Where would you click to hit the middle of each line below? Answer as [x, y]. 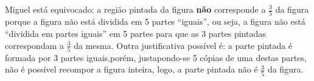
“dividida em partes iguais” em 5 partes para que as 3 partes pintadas [135, 33]
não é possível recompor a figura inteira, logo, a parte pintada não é [131, 69]
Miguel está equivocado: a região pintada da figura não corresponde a [135, 9]
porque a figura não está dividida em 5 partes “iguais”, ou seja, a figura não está [155, 21]
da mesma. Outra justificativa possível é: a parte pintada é [183, 45]
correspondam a [34, 45]
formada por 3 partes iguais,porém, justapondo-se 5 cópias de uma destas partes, [156, 57]
